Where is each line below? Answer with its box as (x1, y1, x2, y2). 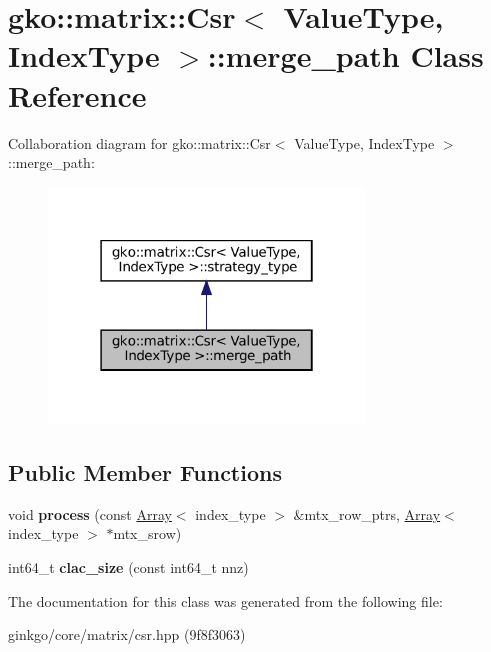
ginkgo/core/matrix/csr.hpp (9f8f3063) (8, 624, 246, 645)
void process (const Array (8, 503, 172, 524)
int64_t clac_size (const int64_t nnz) (8, 557, 249, 578)
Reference (8, 74, 147, 115)
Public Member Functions (8, 457, 282, 488)
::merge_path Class (207, 35, 484, 76)
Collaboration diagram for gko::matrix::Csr (8, 132, 271, 153)
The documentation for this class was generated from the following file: (8, 590, 443, 611)
